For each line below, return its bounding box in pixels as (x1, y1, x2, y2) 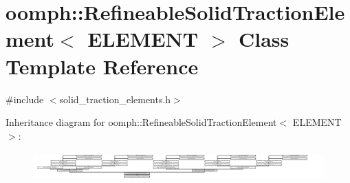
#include (6, 91, 44, 106)
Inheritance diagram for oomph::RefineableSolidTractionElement (6, 115, 277, 129)
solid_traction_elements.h (59, 91, 171, 106)
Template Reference (6, 52, 199, 80)
